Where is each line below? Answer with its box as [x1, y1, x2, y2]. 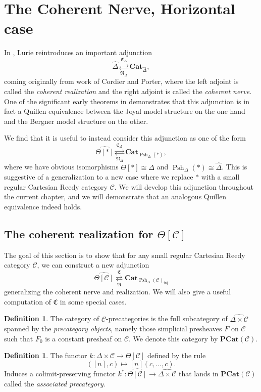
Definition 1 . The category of [4, 313, 99, 324]
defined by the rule [147, 350, 206, 361]
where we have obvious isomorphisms [4, 161, 119, 172]
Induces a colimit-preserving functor [4, 368, 116, 379]
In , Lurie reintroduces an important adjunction [4, 47, 152, 58]
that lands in [178, 368, 219, 379]
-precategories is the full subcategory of [106, 313, 228, 324]
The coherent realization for [4, 226, 153, 242]
